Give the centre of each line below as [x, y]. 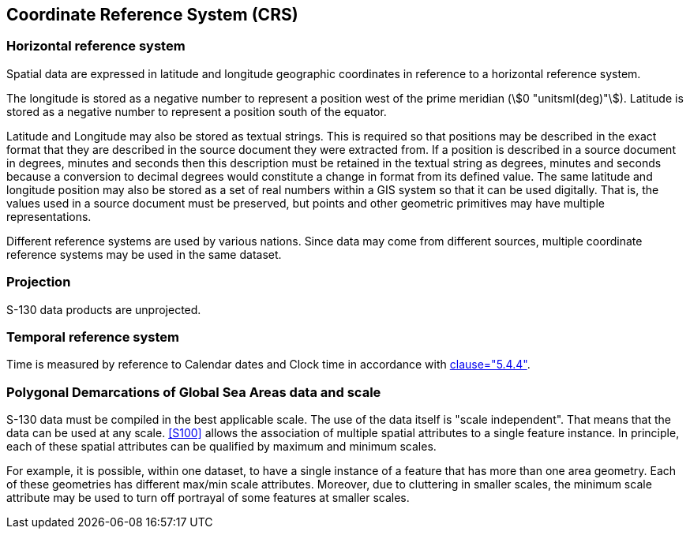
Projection [39, 282]
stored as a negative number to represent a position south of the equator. [197, 111]
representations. [49, 216]
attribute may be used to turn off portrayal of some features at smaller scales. [208, 498]
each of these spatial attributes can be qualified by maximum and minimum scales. [221, 447]
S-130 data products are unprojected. [104, 309]
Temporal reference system [93, 337]
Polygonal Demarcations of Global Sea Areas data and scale [194, 392]
